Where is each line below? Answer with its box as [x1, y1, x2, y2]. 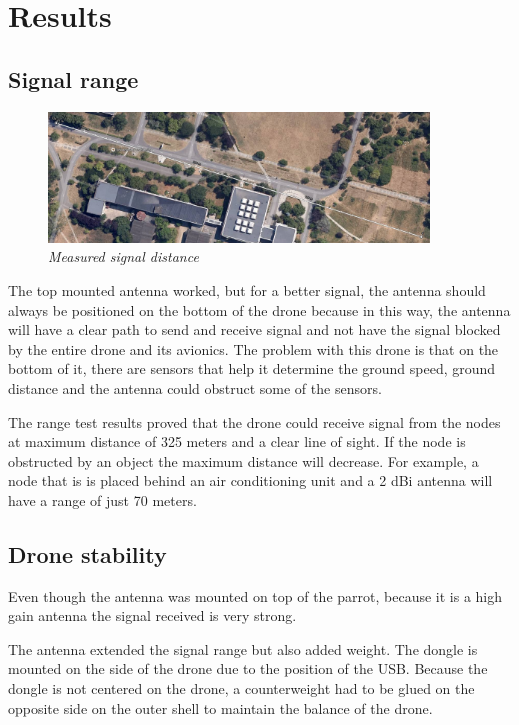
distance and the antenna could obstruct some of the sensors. [8, 377, 382, 398]
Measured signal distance [48, 246, 199, 267]
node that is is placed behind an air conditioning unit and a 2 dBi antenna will [8, 470, 493, 491]
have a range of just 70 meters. [8, 489, 197, 510]
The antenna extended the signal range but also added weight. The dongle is [8, 638, 478, 659]
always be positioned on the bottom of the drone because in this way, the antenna [8, 299, 511, 320]
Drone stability [8, 538, 167, 569]
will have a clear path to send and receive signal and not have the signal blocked [8, 319, 501, 340]
